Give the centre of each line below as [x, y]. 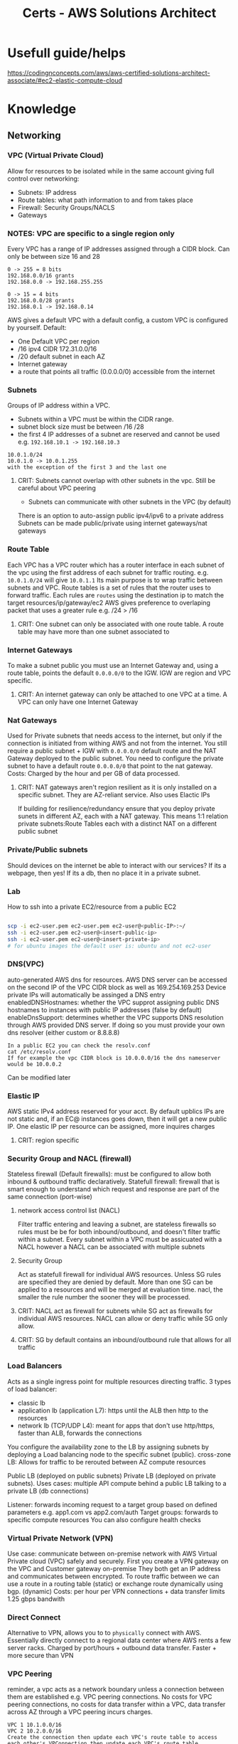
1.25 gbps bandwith [36, 1599]
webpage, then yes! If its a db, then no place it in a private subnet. [104, 873]
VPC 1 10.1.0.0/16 [34, 1725]
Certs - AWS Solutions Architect [119, 13]
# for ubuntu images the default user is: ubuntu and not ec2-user [109, 946]
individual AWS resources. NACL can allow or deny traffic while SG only [123, 1319]
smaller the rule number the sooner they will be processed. [104, 1297]
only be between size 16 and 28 [54, 257]
